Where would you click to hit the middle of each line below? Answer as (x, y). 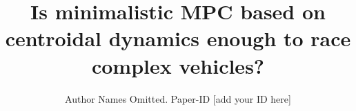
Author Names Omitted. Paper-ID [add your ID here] (178, 98)
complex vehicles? (178, 65)
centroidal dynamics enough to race (178, 38)
